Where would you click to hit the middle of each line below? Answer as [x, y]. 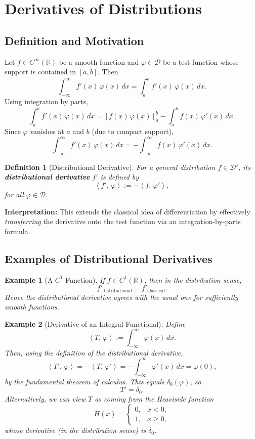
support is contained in [40, 72]
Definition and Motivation [74, 40]
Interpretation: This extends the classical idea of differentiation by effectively [127, 211]
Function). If [85, 279]
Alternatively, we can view [45, 398]
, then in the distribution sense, [193, 279]
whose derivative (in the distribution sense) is [75, 430]
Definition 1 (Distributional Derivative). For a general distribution [110, 167]
